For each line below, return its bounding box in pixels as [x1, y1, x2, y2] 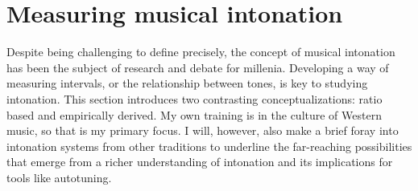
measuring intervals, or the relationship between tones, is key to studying [6, 75, 368, 91]
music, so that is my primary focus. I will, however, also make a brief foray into [6, 122, 399, 139]
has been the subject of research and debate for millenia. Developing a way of [6, 59, 389, 75]
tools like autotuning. [6, 169, 112, 185]
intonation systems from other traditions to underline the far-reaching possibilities [6, 137, 412, 154]
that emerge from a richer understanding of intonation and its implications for [6, 153, 393, 170]
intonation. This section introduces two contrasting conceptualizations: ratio [6, 90, 383, 107]
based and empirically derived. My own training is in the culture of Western [6, 106, 382, 123]
